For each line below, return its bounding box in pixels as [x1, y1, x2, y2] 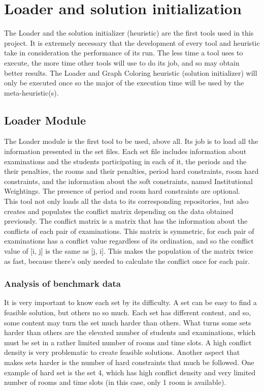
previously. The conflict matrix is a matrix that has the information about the [4, 216, 248, 226]
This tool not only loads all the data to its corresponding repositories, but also [4, 196, 249, 206]
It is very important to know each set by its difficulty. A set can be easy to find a [4, 297, 257, 308]
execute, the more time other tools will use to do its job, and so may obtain [4, 57, 240, 68]
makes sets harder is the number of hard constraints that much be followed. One [4, 356, 254, 367]
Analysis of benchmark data [4, 277, 121, 290]
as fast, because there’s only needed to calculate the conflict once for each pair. [4, 255, 250, 266]
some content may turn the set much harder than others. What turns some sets [4, 317, 251, 327]
